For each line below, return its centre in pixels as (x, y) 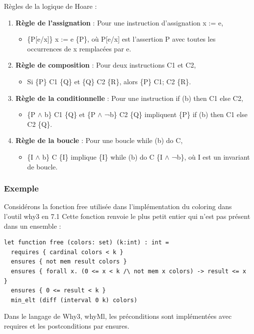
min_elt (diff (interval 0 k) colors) (74, 300)
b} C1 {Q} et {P (70, 114)
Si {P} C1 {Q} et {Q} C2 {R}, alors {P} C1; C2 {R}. (109, 81)
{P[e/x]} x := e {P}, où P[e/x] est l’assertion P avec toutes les (121, 39)
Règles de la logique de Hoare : (51, 6)
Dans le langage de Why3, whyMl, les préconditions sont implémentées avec (118, 316)
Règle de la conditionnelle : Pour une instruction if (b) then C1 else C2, (129, 98)
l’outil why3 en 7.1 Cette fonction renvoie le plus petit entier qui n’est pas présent (127, 216)
